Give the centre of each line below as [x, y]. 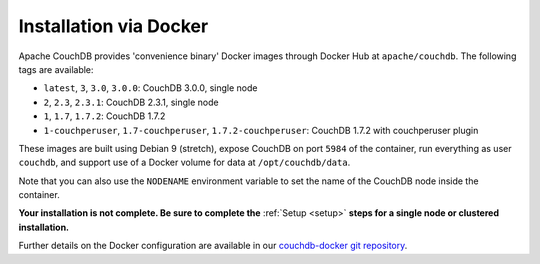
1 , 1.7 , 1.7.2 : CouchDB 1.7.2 [104, 116]
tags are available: [56, 69]
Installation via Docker [113, 26]
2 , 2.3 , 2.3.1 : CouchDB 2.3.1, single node [131, 102]
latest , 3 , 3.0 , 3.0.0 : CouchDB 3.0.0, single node [150, 88]
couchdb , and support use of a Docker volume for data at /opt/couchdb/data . [184, 162]
